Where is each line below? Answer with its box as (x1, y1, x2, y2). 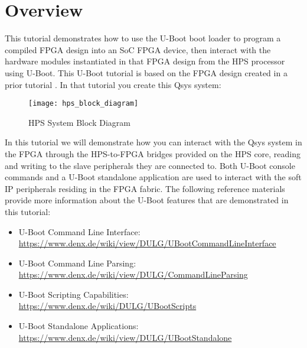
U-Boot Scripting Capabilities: (18, 288, 129, 300)
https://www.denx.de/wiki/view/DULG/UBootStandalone (18, 331, 232, 343)
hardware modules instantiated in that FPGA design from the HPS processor (5, 55, 285, 67)
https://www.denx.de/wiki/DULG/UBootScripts (18, 300, 197, 312)
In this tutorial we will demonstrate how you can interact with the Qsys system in (5, 136, 302, 148)
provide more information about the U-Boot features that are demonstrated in (5, 194, 289, 206)
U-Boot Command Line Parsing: (18, 256, 136, 269)
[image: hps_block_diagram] (28, 99, 139, 108)
